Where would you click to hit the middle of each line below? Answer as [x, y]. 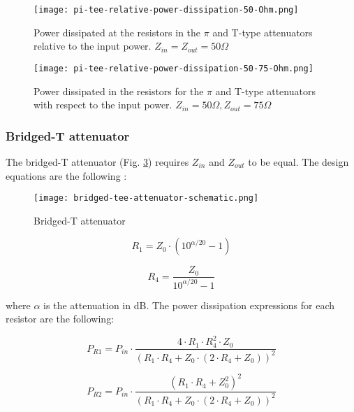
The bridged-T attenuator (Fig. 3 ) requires [97, 161]
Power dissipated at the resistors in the [117, 32]
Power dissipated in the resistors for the [119, 91]
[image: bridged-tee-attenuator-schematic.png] [146, 198]
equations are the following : [66, 175]
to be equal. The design [298, 161]
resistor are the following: [60, 319]
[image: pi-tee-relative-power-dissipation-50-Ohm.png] [166, 10]
